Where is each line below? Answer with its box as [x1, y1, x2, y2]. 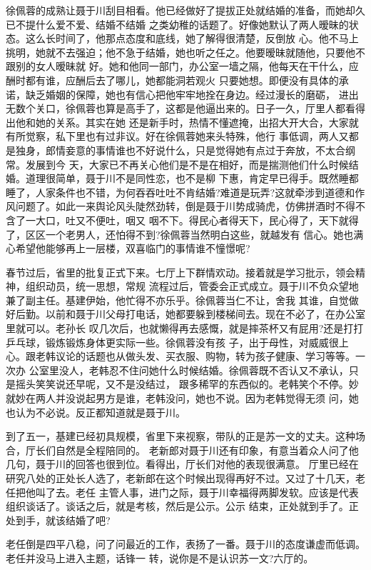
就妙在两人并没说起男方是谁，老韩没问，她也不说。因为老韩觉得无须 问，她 [6, 391, 359, 406]
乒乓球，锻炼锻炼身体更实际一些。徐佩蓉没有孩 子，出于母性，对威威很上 [6, 334, 349, 349]
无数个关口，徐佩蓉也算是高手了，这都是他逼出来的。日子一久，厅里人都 [6, 101, 345, 116]
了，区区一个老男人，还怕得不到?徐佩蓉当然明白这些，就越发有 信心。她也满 [6, 226, 364, 241]
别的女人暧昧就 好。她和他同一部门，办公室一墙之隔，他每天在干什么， [15, 59, 349, 74]
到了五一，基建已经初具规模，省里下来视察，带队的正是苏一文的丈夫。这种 [6, 429, 355, 444]
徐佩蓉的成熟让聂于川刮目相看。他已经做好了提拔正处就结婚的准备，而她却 [6, 3, 355, 17]
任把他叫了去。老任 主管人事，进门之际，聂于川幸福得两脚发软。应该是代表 [6, 484, 359, 499]
